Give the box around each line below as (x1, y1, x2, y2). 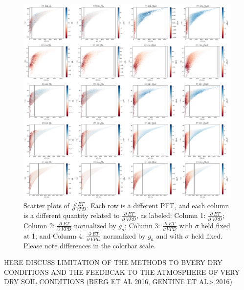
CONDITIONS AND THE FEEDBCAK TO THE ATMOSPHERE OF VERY (4, 266, 240, 277)
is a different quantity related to (23, 210, 120, 220)
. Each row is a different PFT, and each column (86, 200, 229, 211)
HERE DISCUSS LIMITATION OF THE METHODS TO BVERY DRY (4, 257, 222, 267)
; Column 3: (124, 220, 160, 230)
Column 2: (23, 220, 55, 230)
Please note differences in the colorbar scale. (23, 241, 156, 251)
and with (156, 230, 183, 241)
